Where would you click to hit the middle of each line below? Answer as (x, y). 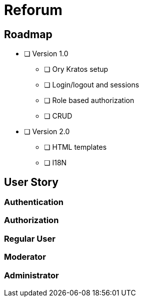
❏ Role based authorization (89, 101)
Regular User (30, 238)
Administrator (31, 275)
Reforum (33, 10)
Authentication (34, 202)
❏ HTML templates (75, 147)
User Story (31, 182)
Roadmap (28, 34)
